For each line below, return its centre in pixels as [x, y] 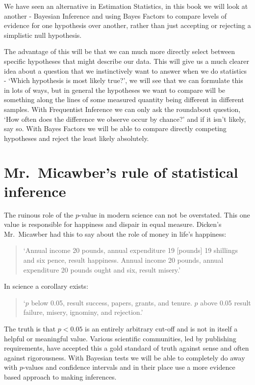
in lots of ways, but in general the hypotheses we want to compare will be [115, 90]
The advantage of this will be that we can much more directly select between [120, 51]
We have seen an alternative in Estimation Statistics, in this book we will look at [126, 6]
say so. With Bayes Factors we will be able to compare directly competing [115, 128]
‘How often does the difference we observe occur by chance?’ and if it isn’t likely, [125, 119]
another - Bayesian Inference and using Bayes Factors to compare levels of [115, 15]
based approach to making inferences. [60, 376]
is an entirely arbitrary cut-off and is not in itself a [161, 328]
